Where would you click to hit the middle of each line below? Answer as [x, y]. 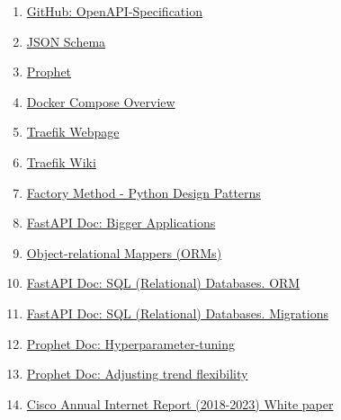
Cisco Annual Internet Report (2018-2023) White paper [180, 403]
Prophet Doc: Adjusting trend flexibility [137, 374]
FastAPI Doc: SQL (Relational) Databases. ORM [163, 283]
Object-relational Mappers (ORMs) [124, 252]
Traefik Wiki [61, 161]
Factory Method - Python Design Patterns [144, 192]
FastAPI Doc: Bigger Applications [121, 223]
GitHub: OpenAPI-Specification [114, 11]
